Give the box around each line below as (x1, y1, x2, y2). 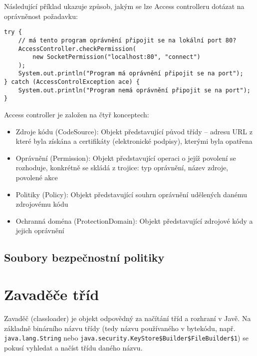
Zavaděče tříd (4, 284, 99, 304)
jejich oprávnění (15, 225, 64, 236)
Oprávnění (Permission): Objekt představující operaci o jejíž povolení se (15, 152, 236, 163)
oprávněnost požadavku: (4, 10, 78, 21)
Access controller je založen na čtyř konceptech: (4, 109, 149, 120)
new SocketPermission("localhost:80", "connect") (32, 53, 201, 61)
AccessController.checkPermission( (18, 45, 136, 52)
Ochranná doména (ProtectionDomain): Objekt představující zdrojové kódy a (15, 215, 253, 226)
